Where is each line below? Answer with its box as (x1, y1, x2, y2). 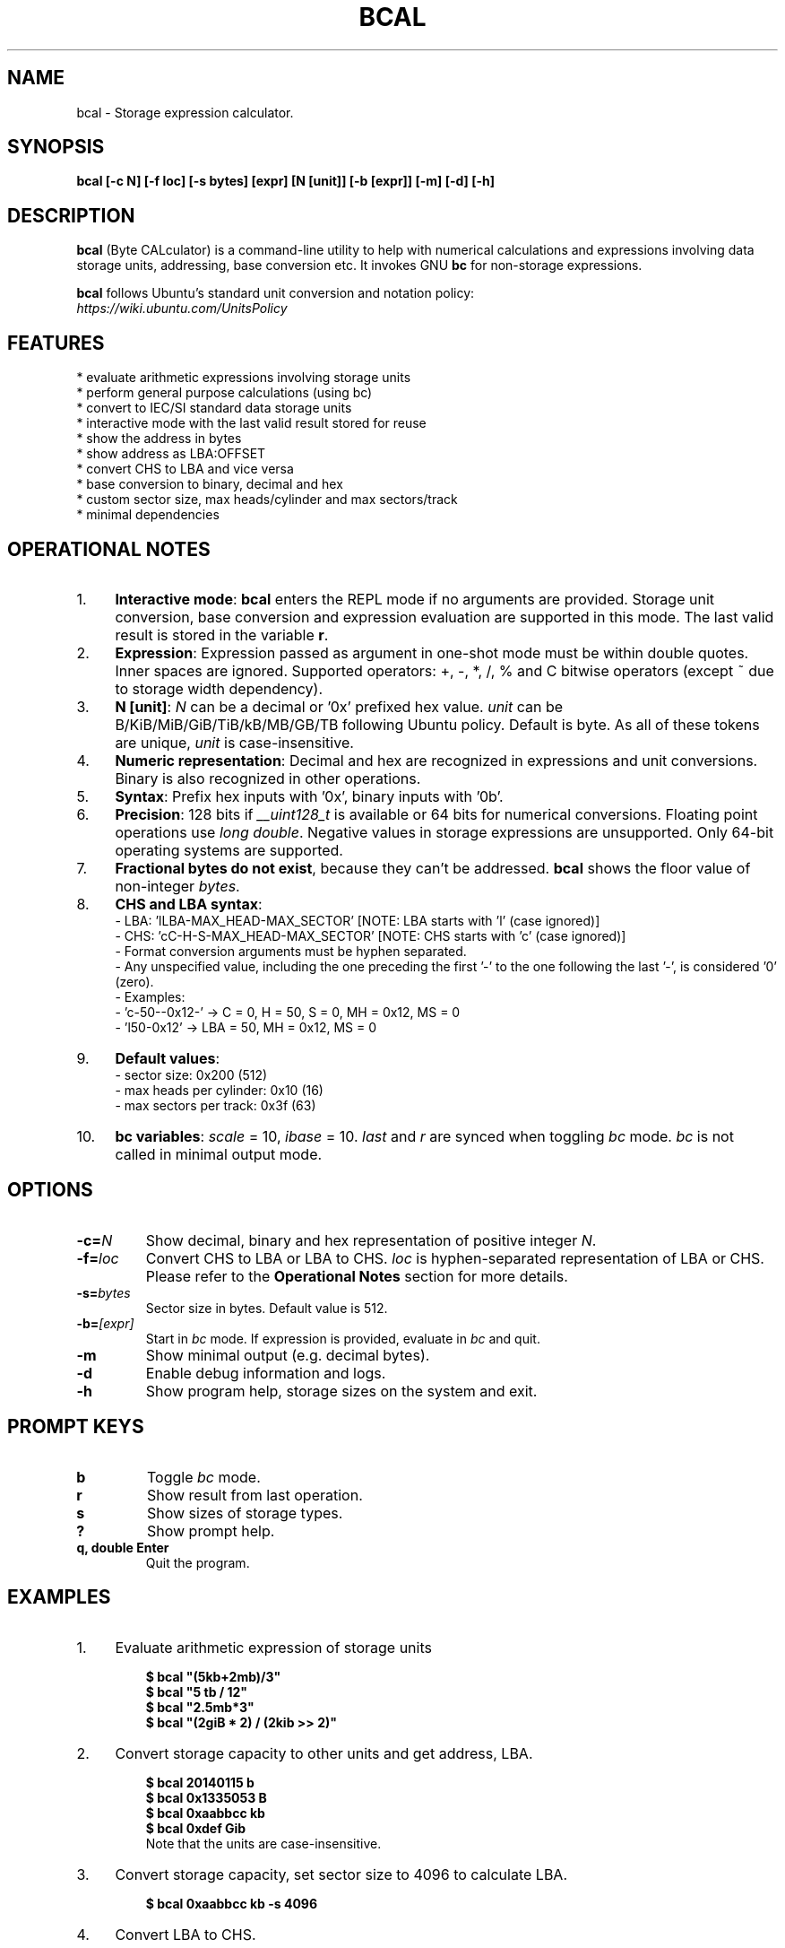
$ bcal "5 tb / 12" (145, 1683, 248, 1700)
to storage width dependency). (115, 679, 323, 698)
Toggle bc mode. (146, 1467, 261, 1486)
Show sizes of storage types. (146, 1503, 343, 1522)
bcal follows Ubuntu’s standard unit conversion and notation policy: (76, 285, 475, 301)
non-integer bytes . (115, 876, 240, 895)
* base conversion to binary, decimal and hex (76, 476, 343, 492)
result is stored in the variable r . (115, 625, 329, 644)
